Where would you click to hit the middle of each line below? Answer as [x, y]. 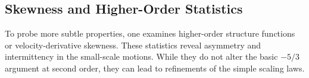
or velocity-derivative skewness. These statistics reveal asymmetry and [133, 45]
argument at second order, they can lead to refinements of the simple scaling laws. [155, 68]
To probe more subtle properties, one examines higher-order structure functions [150, 33]
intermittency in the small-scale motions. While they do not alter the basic [141, 56]
